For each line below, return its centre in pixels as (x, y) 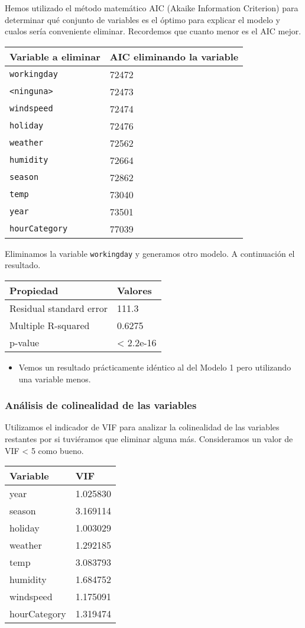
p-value (25, 343)
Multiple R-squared (50, 326)
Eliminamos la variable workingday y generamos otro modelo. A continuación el (150, 253)
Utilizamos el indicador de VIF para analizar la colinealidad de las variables (142, 427)
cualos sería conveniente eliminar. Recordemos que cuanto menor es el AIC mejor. (153, 31)
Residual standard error (59, 308)
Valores (134, 291)
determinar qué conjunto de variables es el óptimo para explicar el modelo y (142, 19)
